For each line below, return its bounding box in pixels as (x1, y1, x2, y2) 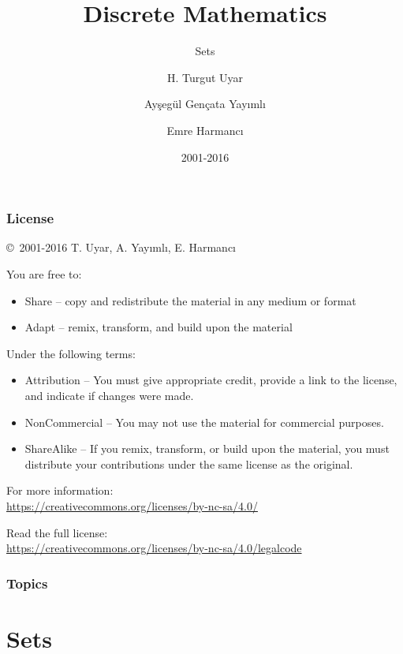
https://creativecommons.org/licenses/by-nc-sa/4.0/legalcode (6, 540, 302, 556)
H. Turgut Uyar (166, 69, 244, 85)
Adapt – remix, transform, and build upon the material (24, 319, 293, 335)
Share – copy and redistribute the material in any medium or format (24, 292, 356, 308)
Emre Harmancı (166, 121, 244, 138)
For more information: (6, 482, 114, 499)
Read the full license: (6, 524, 108, 540)
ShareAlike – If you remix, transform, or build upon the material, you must (24, 440, 390, 457)
